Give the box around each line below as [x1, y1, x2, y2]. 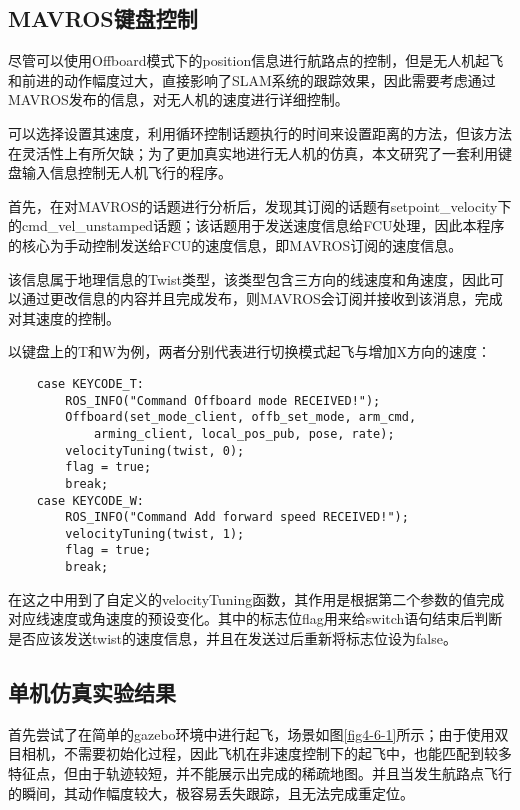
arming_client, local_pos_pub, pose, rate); [93, 426, 395, 441]
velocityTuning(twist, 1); [65, 526, 245, 541]
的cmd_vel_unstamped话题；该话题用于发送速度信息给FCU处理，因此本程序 [8, 215, 505, 236]
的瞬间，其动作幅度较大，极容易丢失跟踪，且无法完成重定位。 [8, 782, 414, 803]
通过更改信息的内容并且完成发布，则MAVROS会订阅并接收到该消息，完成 [21, 288, 503, 309]
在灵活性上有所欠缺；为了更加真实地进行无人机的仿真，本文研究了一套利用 [8, 142, 498, 163]
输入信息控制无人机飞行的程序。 [21, 162, 232, 183]
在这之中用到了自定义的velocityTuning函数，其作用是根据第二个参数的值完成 [8, 588, 505, 609]
